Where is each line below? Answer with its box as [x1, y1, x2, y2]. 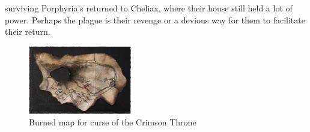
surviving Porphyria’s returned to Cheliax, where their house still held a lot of [5, 2, 293, 14]
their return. [5, 25, 50, 38]
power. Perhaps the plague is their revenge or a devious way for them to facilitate [5, 13, 305, 26]
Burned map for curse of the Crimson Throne [29, 116, 196, 128]
